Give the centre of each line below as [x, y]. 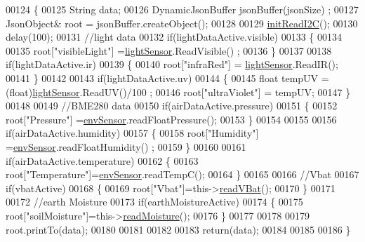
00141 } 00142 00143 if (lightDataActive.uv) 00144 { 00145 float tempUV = [167, 78]
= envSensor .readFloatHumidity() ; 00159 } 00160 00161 [126, 146]
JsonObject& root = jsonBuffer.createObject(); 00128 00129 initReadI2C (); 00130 [182, 23]
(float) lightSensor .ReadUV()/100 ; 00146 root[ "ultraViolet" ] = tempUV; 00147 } [178, 92]
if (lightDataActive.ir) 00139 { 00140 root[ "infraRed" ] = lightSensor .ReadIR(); [172, 64]
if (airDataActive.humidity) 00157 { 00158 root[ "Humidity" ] [132, 133]
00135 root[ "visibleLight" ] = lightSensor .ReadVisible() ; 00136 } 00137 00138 [169, 50]
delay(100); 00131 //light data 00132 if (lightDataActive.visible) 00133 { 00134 [174, 37]
